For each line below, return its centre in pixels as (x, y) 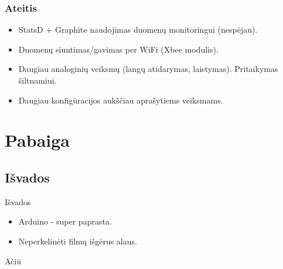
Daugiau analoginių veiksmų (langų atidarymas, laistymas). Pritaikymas (148, 69)
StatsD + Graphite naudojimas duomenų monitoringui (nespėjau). (138, 30)
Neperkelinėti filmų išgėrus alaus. (78, 241)
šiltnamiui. (37, 80)
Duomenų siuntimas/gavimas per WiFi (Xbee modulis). (118, 49)
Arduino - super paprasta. (65, 221)
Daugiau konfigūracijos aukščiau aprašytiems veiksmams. (121, 100)
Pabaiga (37, 140)
